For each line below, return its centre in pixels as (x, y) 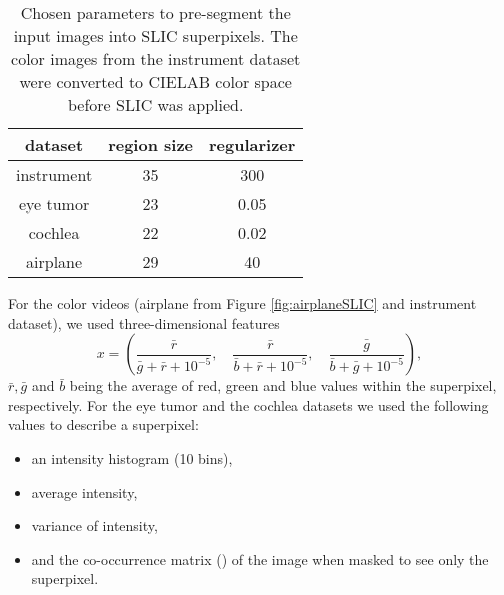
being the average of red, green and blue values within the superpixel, (283, 385)
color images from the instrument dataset (156, 58)
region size (151, 144)
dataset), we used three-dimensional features (144, 322)
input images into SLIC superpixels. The (155, 35)
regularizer (252, 144)
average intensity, (84, 491)
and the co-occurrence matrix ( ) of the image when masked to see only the (260, 558)
